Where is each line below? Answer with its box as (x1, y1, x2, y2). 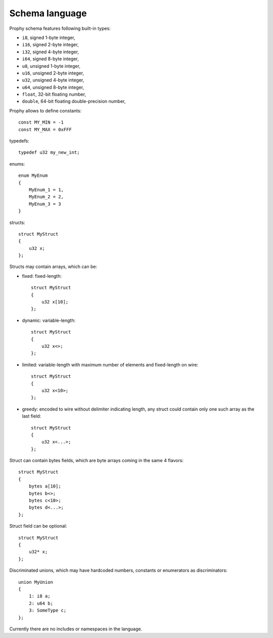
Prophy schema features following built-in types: (9, 25, 111, 31)
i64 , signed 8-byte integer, (22, 56, 79, 62)
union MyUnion (18, 579, 53, 585)
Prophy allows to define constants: (9, 107, 82, 114)
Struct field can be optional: (9, 523, 68, 529)
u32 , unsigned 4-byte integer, (22, 77, 84, 83)
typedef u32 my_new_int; (18, 149, 80, 156)
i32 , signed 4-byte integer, (22, 49, 79, 55)
